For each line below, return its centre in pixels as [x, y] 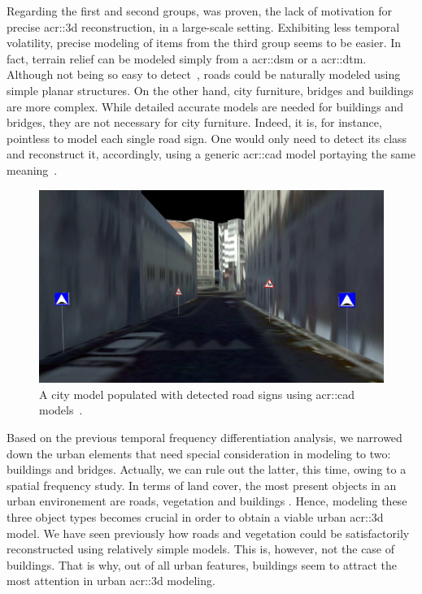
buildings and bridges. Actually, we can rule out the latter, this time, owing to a [207, 469]
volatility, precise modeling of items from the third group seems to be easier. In [204, 43]
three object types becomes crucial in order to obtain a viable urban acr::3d [195, 516]
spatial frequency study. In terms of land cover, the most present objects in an [202, 485]
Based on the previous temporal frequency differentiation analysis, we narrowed [204, 437]
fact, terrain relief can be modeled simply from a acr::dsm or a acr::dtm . [187, 58]
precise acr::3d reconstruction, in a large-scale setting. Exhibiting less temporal [203, 26]
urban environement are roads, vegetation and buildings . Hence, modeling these [207, 501]
